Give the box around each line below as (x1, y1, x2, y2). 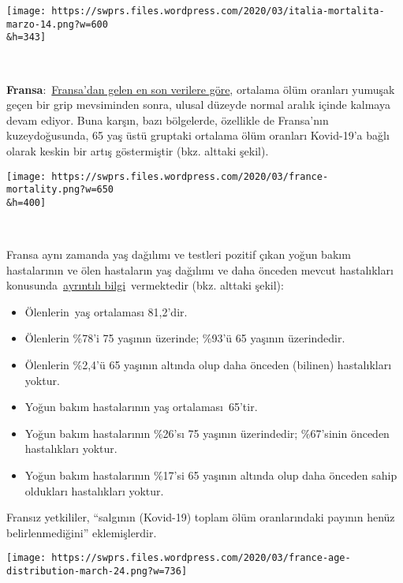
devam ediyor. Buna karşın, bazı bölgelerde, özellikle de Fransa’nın (6, 111, 329, 128)
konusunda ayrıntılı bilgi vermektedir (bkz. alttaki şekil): (6, 277, 284, 293)
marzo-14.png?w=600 (6, 18, 108, 30)
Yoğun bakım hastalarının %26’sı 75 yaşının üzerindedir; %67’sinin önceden (24, 424, 390, 441)
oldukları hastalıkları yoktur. (24, 482, 164, 499)
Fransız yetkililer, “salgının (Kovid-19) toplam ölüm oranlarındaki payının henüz (6, 509, 395, 525)
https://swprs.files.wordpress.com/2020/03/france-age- (51, 552, 351, 564)
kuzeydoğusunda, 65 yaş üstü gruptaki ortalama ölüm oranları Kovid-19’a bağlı (6, 127, 390, 144)
